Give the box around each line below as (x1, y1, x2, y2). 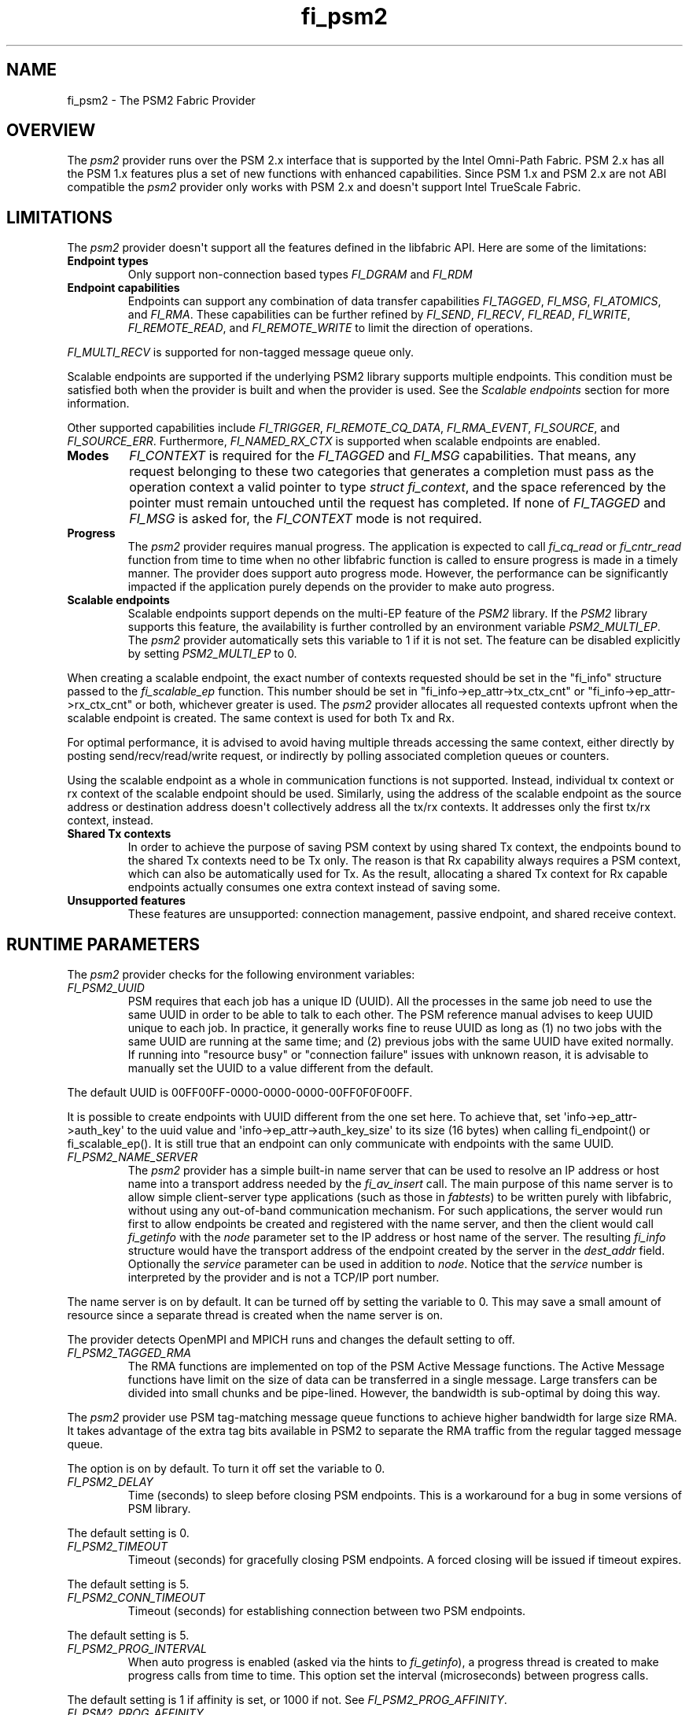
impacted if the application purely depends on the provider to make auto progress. (127, 580, 555, 594)
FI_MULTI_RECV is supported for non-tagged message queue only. (67, 345, 415, 360)
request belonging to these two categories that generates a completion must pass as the (129, 463, 654, 480)
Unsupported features (67, 894, 186, 908)
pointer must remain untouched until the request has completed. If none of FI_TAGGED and (129, 495, 666, 511)
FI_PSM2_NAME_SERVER (67, 1150, 198, 1164)
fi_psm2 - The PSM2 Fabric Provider (67, 93, 256, 107)
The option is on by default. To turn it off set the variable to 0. (67, 1462, 385, 1476)
